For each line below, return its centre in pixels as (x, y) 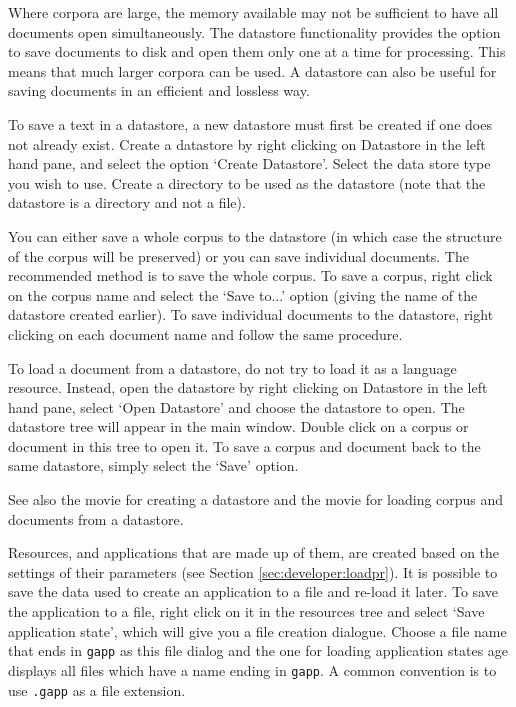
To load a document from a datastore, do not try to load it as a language (232, 367)
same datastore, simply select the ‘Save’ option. (153, 465)
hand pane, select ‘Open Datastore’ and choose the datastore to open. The (236, 406)
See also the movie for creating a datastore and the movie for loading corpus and (256, 499)
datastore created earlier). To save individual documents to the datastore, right (251, 314)
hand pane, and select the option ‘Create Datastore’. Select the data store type (249, 163)
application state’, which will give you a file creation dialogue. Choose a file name (257, 630)
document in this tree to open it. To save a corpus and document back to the (244, 445)
